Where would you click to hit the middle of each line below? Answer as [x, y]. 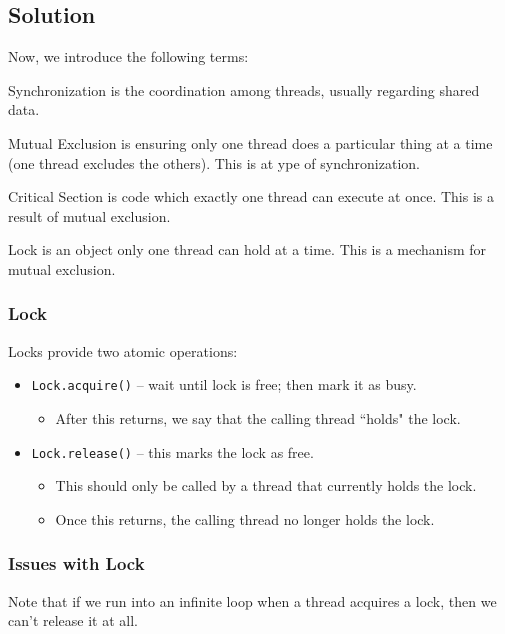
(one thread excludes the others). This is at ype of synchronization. [214, 162]
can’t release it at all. [73, 620]
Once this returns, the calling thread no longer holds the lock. [245, 518]
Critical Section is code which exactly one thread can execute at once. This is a [251, 196]
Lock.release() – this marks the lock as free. [172, 451]
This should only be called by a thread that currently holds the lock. [266, 485]
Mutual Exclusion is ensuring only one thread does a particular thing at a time [250, 142]
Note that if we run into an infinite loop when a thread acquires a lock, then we [252, 600]
